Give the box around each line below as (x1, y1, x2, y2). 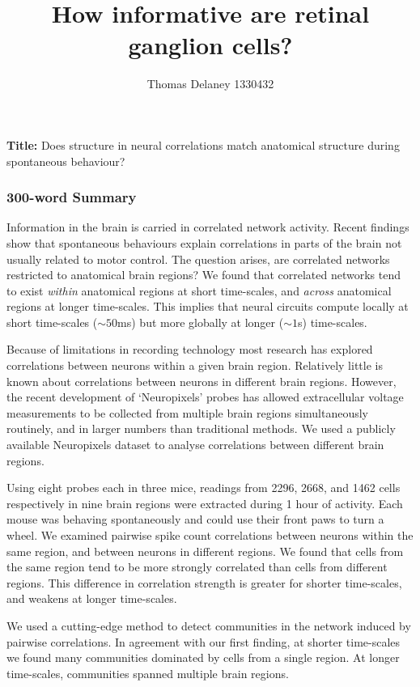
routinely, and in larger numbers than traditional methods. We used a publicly (6, 420, 396, 437)
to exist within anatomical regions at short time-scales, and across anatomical (6, 282, 392, 299)
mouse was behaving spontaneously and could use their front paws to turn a (6, 511, 384, 528)
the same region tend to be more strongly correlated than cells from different (6, 558, 388, 575)
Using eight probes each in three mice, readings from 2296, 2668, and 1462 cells (6, 479, 401, 496)
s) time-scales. (298, 313, 367, 330)
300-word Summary (6, 187, 137, 207)
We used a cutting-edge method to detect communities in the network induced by (6, 617, 411, 634)
